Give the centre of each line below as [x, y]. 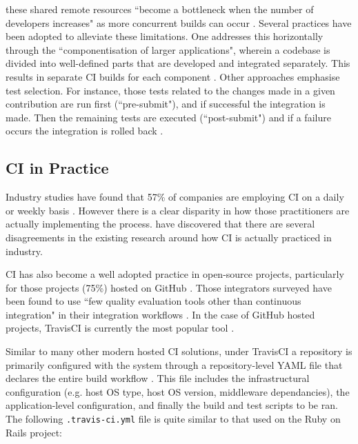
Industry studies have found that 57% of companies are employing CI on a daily [175, 197]
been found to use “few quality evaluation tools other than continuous [153, 301]
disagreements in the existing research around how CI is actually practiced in [169, 237]
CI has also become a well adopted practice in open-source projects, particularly [175, 274]
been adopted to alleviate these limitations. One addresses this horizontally [165, 36]
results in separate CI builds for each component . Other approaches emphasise [173, 76]
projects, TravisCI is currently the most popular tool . [120, 328]
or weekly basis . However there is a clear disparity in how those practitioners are [178, 210]
